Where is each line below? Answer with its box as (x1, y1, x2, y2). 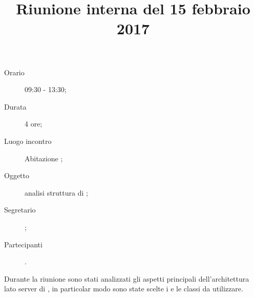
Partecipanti (4, 239, 43, 249)
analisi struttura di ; (25, 187, 88, 198)
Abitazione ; (25, 153, 63, 163)
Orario (4, 67, 25, 77)
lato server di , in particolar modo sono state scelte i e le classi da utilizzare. (4, 283, 243, 294)
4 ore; (25, 118, 43, 129)
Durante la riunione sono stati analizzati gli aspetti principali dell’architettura (4, 273, 249, 284)
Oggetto (4, 170, 29, 181)
